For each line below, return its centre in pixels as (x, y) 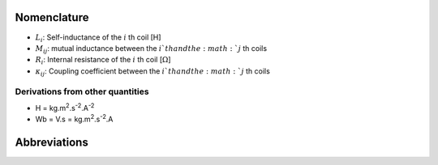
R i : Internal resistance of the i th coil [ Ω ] (103, 61)
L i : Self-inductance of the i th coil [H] (98, 38)
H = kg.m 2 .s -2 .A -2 (65, 107)
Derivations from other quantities (82, 91)
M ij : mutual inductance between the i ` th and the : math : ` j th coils (151, 49)
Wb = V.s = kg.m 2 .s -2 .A (74, 119)
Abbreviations (52, 143)
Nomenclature (52, 17)
